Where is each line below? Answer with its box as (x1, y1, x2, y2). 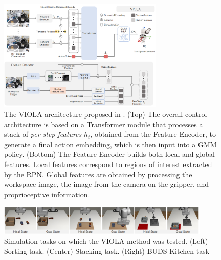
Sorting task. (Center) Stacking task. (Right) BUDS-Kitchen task (4, 245, 210, 256)
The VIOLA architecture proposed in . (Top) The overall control (4, 109, 207, 120)
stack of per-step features (4, 129, 82, 139)
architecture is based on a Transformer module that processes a (4, 119, 203, 129)
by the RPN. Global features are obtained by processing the (4, 169, 192, 179)
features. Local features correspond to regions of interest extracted (4, 159, 212, 169)
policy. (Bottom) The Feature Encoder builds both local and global (4, 149, 215, 159)
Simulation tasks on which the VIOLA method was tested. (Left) (4, 235, 208, 246)
